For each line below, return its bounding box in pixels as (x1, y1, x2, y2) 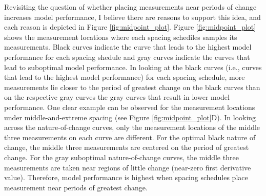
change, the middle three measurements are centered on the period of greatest (4, 142, 249, 153)
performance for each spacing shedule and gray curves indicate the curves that (4, 51, 250, 62)
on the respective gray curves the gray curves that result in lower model (4, 92, 230, 102)
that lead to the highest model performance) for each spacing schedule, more (4, 72, 245, 82)
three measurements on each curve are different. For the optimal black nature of (4, 132, 256, 142)
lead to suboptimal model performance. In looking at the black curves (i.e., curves (4, 61, 262, 72)
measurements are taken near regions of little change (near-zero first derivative (4, 162, 251, 172)
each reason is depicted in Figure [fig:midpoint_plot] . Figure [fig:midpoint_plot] (4, 21, 256, 32)
